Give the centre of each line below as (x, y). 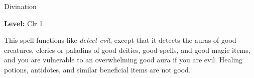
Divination (20, 6)
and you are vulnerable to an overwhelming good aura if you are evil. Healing (123, 60)
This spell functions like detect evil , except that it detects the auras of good (120, 40)
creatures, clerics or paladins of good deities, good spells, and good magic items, (127, 50)
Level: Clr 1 (24, 23)
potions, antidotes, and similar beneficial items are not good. (97, 69)
